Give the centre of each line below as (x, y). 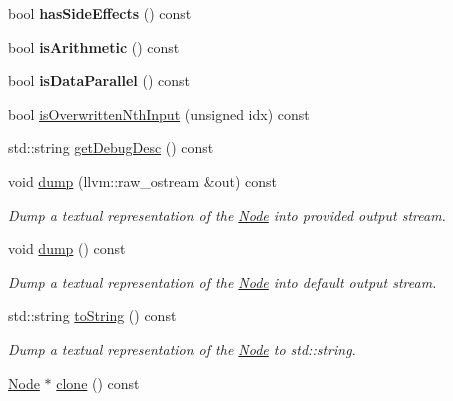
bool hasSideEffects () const (100, 13)
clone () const (98, 382)
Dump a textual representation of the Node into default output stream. (222, 281)
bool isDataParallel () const (99, 80)
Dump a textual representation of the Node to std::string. (182, 348)
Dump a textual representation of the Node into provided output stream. (227, 214)
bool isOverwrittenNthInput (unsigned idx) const (159, 113)
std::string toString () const (92, 315)
